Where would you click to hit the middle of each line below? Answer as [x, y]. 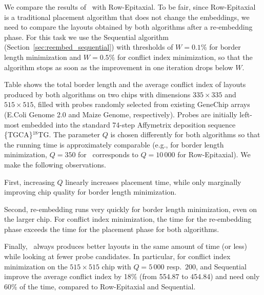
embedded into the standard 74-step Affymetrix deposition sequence [129, 124]
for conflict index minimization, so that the [185, 57]
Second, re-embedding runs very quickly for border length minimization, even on [131, 209]
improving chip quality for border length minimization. [90, 192]
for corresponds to [108, 154]
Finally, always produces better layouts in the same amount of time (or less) [126, 246]
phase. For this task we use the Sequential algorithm [87, 37]
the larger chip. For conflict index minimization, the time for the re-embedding [128, 219]
